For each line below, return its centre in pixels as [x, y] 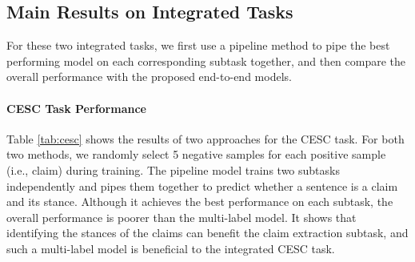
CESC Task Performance [76, 108]
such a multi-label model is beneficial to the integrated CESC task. [171, 248]
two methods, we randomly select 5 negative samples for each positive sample [196, 154]
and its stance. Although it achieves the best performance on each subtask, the [200, 202]
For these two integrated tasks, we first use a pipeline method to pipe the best [198, 45]
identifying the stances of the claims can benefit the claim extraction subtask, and [207, 233]
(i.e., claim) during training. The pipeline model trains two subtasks [173, 169]
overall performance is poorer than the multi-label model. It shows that [182, 217]
